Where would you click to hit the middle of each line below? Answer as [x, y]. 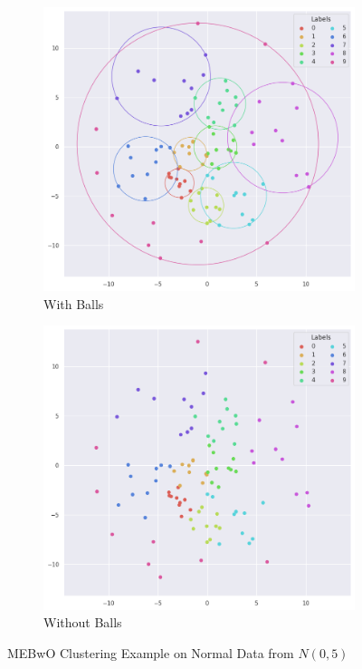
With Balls [74, 303]
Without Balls [83, 622]
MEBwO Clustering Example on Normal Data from [151, 652]
